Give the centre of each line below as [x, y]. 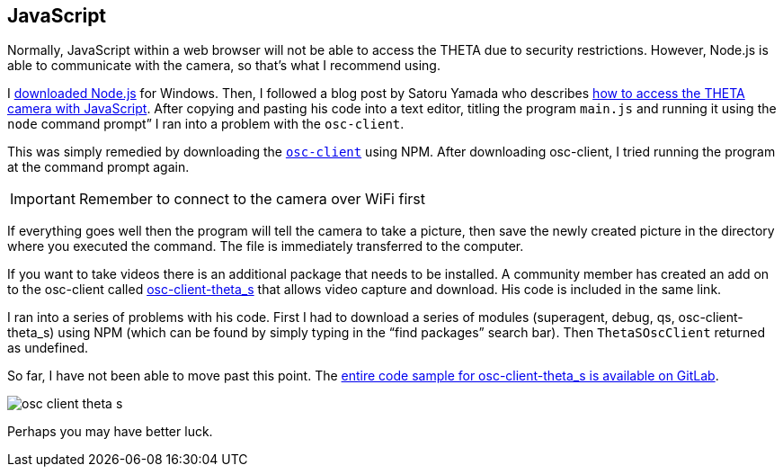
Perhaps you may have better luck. [110, 432]
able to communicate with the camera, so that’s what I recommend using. [224, 66]
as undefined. [48, 348]
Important [43, 199]
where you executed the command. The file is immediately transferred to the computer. [266, 246]
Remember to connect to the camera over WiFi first [252, 199]
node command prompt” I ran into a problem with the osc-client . [206, 124]
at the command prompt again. [98, 167]
